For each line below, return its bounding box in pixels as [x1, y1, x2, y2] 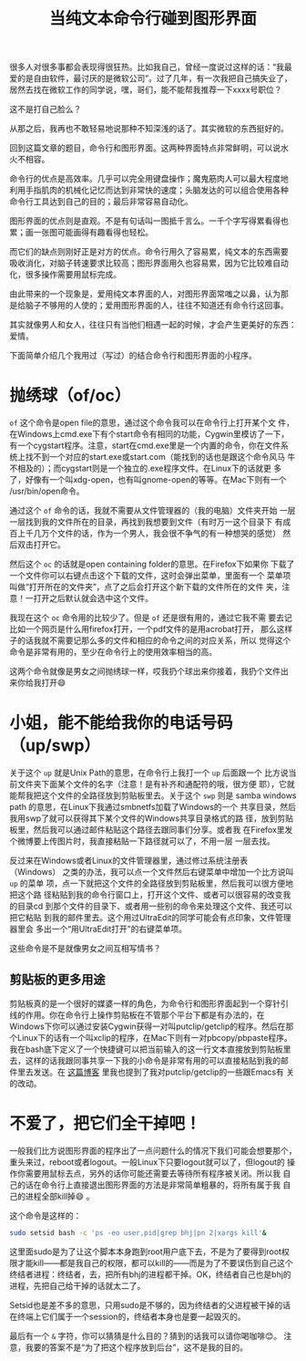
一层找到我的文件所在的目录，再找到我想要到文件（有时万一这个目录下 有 [9, 516, 283, 527]
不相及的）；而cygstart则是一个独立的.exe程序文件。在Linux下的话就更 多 [9, 462, 282, 474]
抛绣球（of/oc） [9, 385, 131, 406]
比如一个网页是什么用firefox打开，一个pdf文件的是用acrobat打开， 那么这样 [9, 624, 293, 635]
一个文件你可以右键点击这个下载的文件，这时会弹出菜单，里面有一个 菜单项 [9, 570, 291, 581]
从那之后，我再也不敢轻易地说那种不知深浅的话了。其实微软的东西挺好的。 [9, 123, 289, 134]
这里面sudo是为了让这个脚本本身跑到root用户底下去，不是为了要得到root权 [9, 1246, 290, 1257]
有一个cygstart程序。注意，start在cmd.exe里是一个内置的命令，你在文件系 [9, 440, 290, 452]
